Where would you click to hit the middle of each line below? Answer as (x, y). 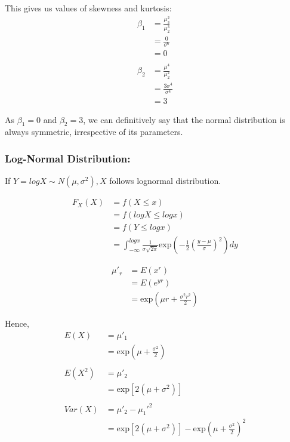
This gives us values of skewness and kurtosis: (88, 8)
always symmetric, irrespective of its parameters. (94, 132)
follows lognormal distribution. (165, 181)
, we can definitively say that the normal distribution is (184, 119)
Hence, (17, 323)
